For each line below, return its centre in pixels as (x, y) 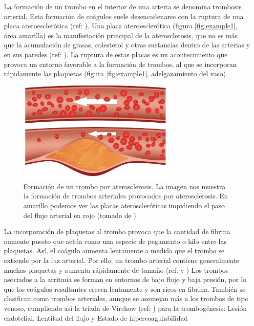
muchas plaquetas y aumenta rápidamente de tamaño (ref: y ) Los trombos (116, 270)
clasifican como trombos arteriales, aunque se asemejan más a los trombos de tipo (126, 298)
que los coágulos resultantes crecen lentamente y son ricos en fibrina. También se (125, 289)
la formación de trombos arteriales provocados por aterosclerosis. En (126, 196)
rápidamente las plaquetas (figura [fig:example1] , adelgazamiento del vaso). (116, 74)
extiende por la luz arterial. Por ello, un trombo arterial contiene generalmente (122, 260)
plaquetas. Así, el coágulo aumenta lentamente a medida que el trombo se (114, 250)
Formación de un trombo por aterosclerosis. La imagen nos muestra (125, 186)
